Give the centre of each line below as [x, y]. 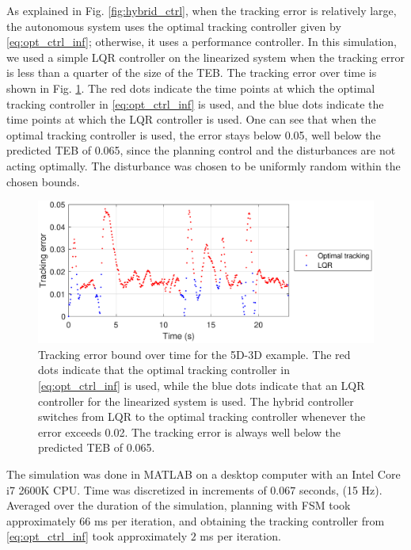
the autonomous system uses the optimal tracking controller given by [174, 26]
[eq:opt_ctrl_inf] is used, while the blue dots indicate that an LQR [202, 386]
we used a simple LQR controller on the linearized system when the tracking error [205, 57]
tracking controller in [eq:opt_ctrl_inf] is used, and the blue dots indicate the [195, 103]
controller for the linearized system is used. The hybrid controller [196, 401]
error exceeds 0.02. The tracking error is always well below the [189, 432]
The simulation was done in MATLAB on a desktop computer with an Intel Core [204, 474]
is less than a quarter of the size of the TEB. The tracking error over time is [192, 73]
